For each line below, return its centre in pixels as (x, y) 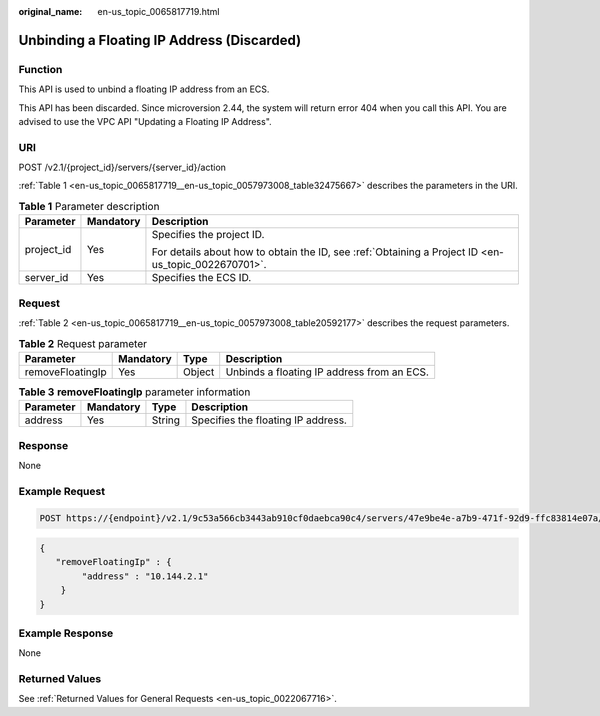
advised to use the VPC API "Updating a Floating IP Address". (145, 121)
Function (40, 69)
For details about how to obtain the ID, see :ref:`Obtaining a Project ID (315, 252)
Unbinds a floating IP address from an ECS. (327, 372)
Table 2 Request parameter (82, 343)
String (165, 420)
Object (199, 372)
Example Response (66, 633)
